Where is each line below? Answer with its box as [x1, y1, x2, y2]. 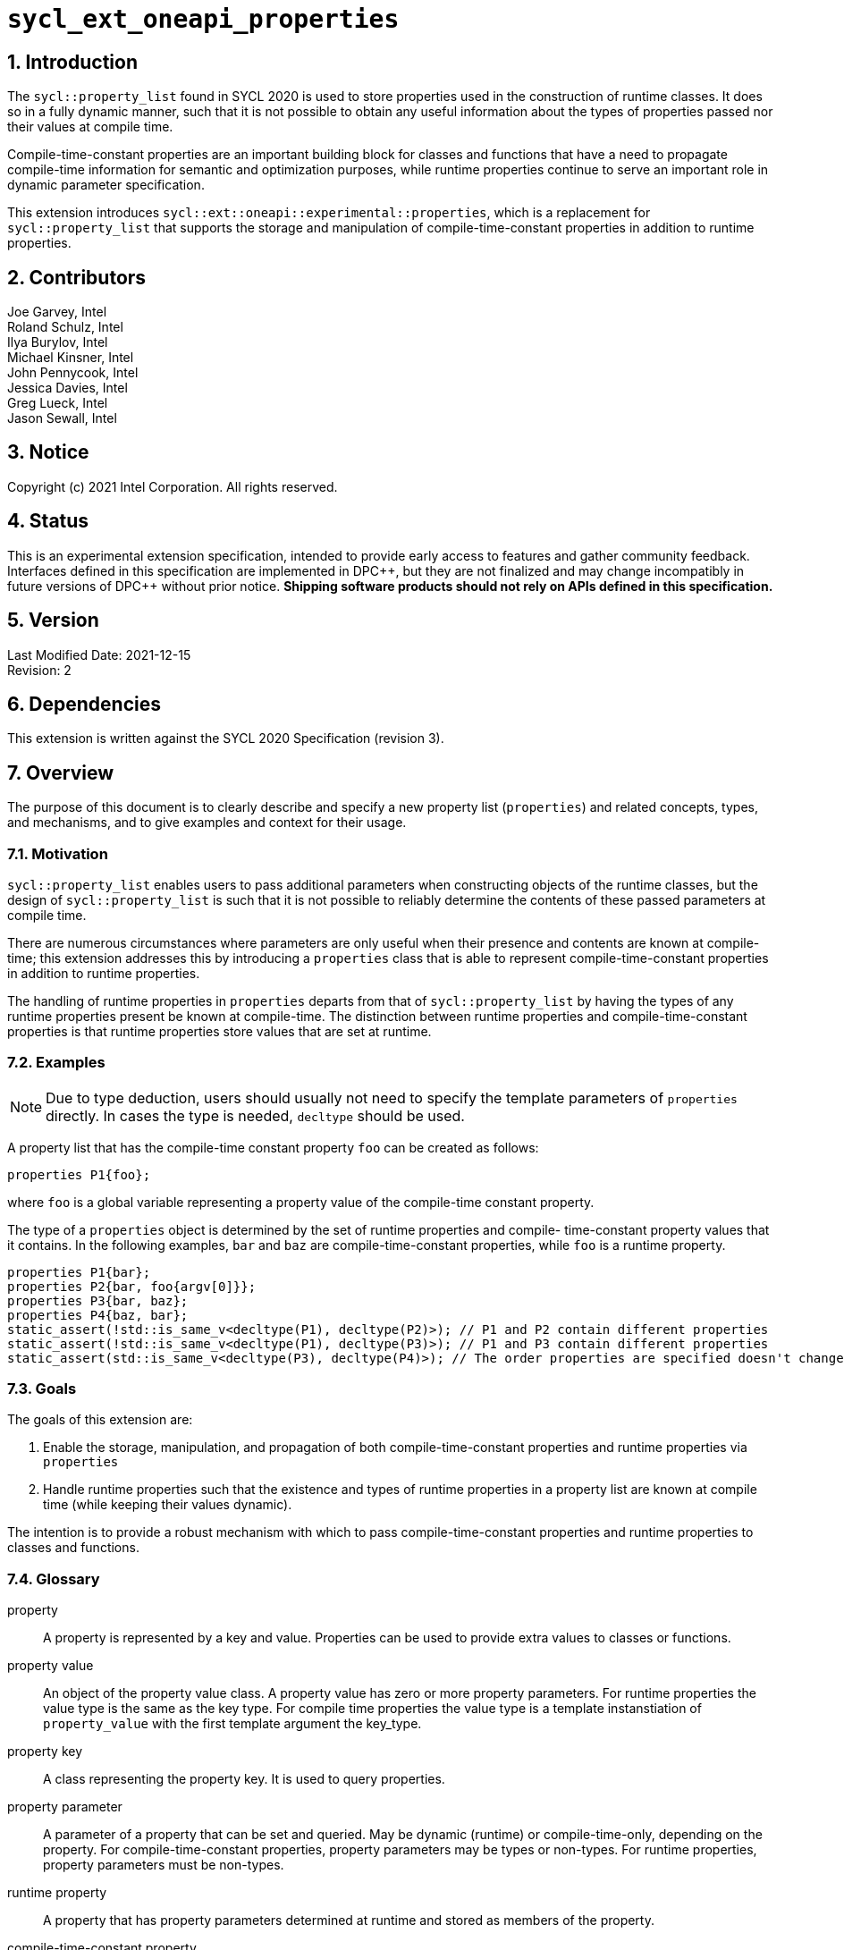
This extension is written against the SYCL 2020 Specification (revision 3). [7, 730, 444, 747]
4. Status [7, 510, 89, 533]
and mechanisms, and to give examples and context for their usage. [7, 815, 407, 831]
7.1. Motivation [7, 844, 108, 863]
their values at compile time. [7, 119, 173, 135]
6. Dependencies [7, 692, 161, 715]
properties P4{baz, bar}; [7, 1307, 189, 1322]
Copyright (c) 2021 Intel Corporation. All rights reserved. [7, 478, 338, 494]
